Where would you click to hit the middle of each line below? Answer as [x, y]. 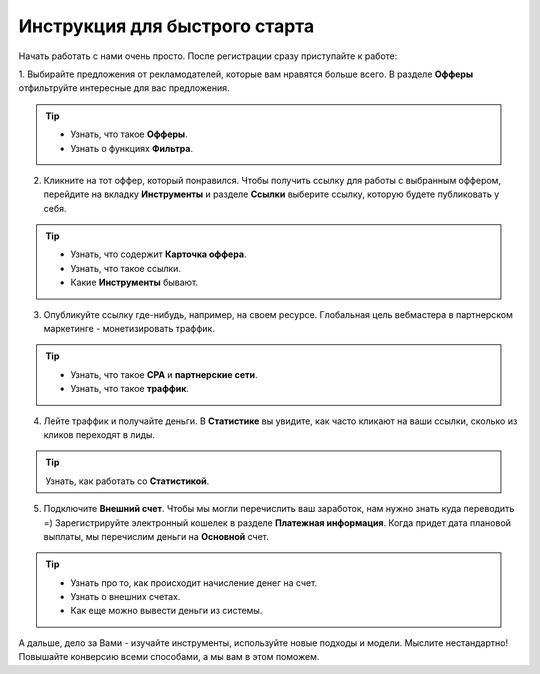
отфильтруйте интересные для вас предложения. [124, 88]
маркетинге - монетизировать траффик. [129, 329]
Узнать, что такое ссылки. [126, 268]
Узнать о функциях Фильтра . [132, 148]
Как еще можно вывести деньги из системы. [166, 611]
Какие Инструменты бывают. [134, 282]
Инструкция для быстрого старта [166, 26]
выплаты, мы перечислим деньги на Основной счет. [156, 536]
